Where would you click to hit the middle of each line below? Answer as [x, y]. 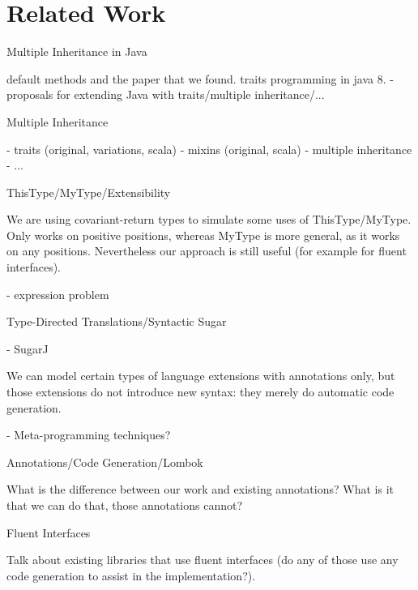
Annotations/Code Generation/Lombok [105, 462]
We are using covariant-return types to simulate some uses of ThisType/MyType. [209, 219]
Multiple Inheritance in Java [77, 51]
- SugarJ [28, 348]
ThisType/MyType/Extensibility [89, 192]
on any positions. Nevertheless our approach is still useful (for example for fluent [207, 251]
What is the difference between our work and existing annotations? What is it [200, 489]
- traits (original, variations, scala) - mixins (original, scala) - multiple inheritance [209, 149]
